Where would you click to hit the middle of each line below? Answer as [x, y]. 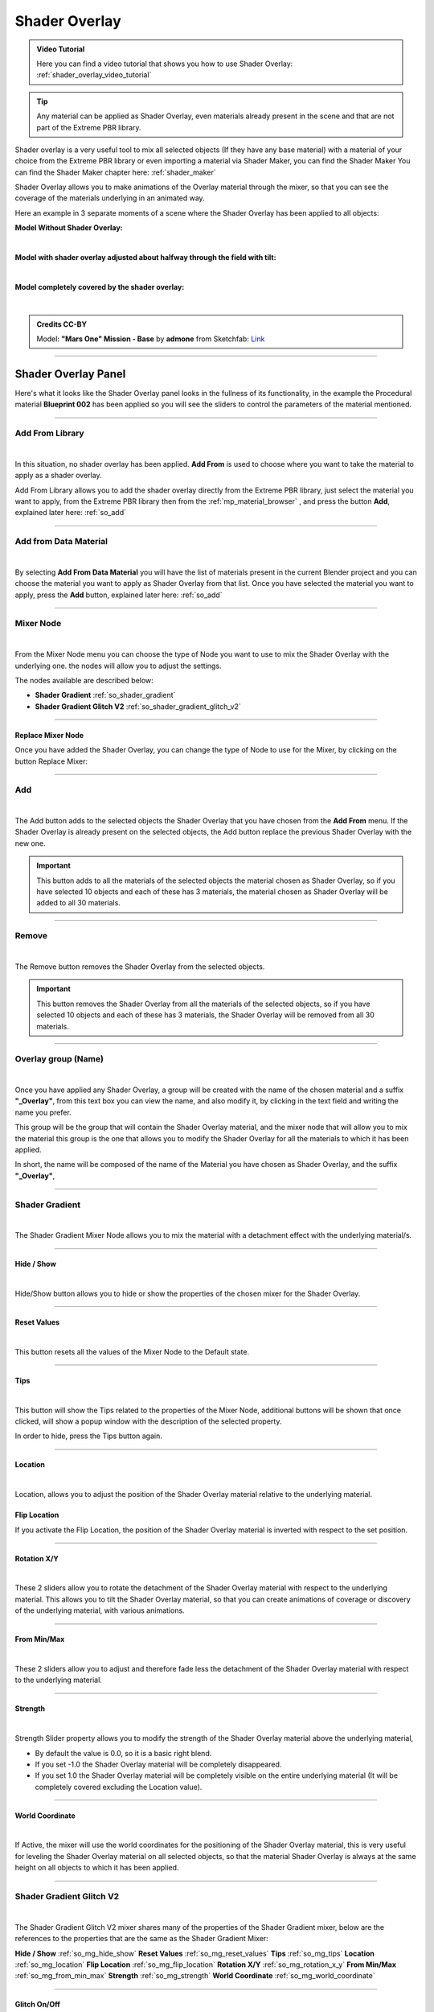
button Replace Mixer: [51, 761]
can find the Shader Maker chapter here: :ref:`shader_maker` [115, 172]
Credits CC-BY [62, 324]
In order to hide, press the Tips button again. [88, 1436]
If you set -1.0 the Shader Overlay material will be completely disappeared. [158, 1764]
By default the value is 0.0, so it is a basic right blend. [123, 1753]
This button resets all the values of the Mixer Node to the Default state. [132, 1351]
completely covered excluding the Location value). [119, 1787]
